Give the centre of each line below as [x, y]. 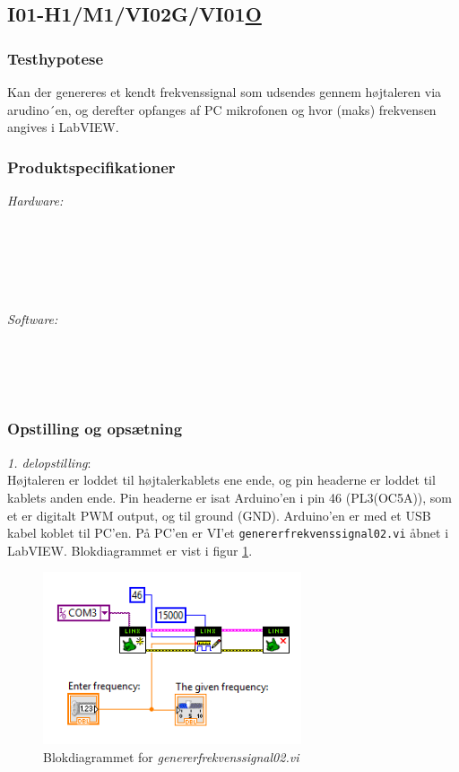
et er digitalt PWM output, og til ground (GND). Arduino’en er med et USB [219, 515]
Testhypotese [56, 58]
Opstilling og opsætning [95, 429]
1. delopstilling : [49, 462]
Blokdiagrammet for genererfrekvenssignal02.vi [171, 756]
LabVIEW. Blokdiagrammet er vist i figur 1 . [130, 550]
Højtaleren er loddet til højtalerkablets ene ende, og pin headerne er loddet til [221, 480]
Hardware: [35, 200]
